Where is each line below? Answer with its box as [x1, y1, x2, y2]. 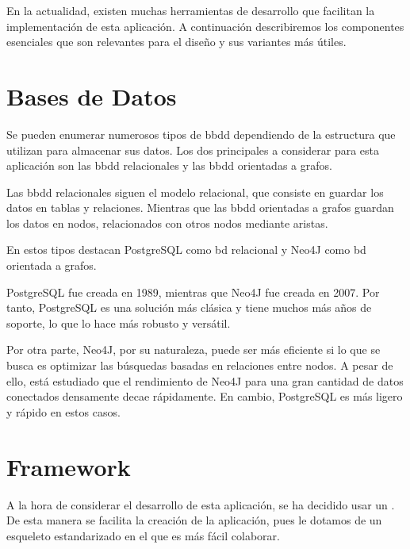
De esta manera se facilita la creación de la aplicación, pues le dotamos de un [6, 512, 382, 528]
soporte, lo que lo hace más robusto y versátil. [6, 314, 231, 331]
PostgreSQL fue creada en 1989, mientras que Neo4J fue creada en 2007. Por [6, 283, 380, 300]
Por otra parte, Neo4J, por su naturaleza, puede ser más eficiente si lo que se [6, 341, 381, 358]
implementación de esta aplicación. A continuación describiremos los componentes [6, 17, 404, 34]
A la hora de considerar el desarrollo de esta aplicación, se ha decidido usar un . [6, 496, 395, 513]
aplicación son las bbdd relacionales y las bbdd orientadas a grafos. [6, 157, 332, 174]
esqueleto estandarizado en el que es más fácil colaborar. [6, 527, 280, 543]
